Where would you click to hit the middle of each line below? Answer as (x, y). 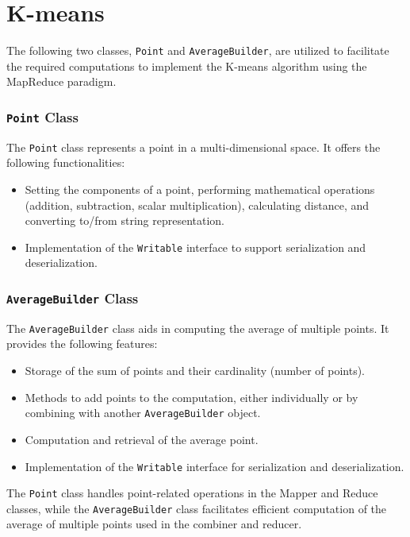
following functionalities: (66, 162)
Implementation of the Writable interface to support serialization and (195, 247)
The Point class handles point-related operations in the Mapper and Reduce (192, 493)
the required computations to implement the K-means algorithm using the (187, 66)
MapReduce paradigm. (61, 81)
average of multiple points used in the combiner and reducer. (154, 524)
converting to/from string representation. (125, 220)
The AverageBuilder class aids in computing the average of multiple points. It (198, 328)
